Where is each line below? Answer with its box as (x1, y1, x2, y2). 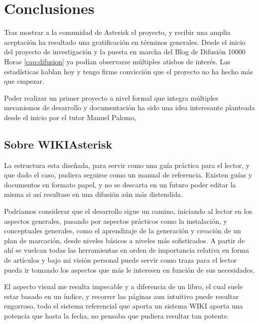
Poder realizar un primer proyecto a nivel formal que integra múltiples (4, 92, 219, 103)
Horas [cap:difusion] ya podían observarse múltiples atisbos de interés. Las (4, 56, 231, 66)
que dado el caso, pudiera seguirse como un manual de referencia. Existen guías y (4, 169, 253, 180)
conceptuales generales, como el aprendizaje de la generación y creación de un (4, 225, 241, 236)
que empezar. (4, 76, 44, 86)
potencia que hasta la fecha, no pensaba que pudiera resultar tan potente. (4, 310, 229, 321)
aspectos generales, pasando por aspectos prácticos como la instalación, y (4, 215, 227, 226)
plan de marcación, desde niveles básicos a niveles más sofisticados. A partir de (4, 235, 245, 245)
